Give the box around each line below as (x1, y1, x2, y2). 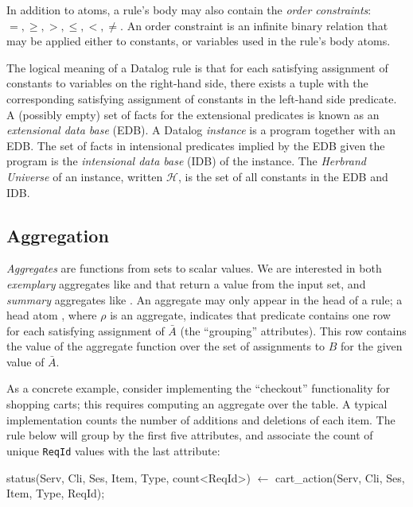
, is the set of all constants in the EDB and (177, 168, 388, 184)
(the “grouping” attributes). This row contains (180, 322, 407, 339)
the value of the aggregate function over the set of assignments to (6, 338, 325, 354)
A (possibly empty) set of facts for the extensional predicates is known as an (6, 106, 380, 122)
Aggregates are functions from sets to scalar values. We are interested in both (6, 260, 382, 277)
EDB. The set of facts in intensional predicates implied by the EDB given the (6, 137, 385, 153)
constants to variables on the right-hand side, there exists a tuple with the (6, 75, 368, 91)
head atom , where (6, 307, 97, 323)
